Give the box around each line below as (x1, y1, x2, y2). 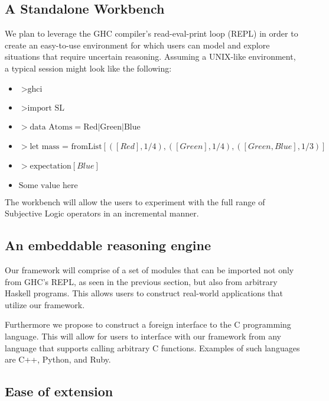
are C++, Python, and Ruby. (5, 353, 111, 366)
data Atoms (30, 122, 73, 131)
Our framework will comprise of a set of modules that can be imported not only (5, 263, 294, 276)
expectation (30, 161, 71, 170)
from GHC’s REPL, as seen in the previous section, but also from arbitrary (5, 275, 278, 287)
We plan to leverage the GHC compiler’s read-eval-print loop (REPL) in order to (5, 27, 298, 40)
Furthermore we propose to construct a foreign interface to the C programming (5, 318, 291, 331)
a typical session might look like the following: (5, 62, 172, 74)
